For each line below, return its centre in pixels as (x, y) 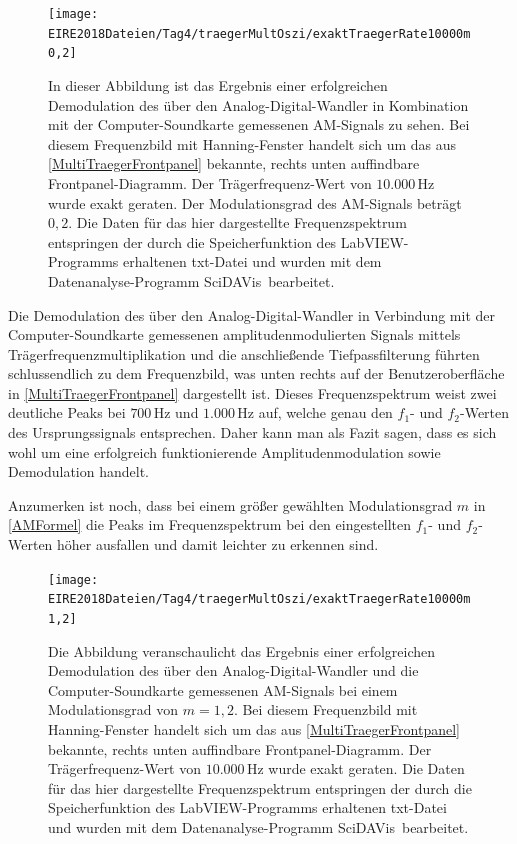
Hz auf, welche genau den (315, 412)
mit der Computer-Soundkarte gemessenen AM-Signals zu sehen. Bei (259, 124)
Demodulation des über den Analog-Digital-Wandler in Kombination (258, 104)
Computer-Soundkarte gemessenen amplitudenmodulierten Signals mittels (234, 334)
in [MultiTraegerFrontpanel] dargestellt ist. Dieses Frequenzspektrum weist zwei (252, 392)
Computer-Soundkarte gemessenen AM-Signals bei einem (223, 689)
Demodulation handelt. (79, 471)
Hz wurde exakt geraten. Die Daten (355, 768)
